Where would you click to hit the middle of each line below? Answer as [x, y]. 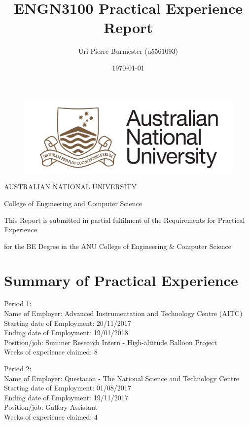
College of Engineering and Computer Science [73, 203]
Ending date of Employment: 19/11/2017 [66, 397]
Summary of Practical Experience [121, 280]
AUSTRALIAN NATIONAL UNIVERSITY [70, 187]
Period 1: [18, 303]
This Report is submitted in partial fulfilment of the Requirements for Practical [124, 220]
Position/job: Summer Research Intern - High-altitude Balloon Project [110, 342]
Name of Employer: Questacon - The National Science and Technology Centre [122, 378]
